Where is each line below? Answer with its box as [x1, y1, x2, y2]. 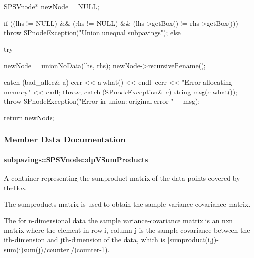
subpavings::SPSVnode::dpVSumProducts [4, 154, 148, 164]
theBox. [4, 182, 27, 192]
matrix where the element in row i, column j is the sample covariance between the [4, 225, 250, 235]
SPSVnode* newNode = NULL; [4, 1, 99, 11]
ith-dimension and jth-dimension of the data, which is [4, 234, 165, 244]
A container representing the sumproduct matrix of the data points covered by [4, 172, 240, 183]
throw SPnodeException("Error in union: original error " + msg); [4, 96, 200, 106]
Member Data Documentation [4, 133, 126, 145]
